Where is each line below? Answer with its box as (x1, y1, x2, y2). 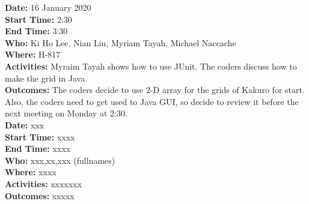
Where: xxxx (5, 166, 57, 178)
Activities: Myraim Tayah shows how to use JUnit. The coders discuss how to (5, 59, 297, 72)
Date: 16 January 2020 (5, 1, 91, 13)
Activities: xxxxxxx (5, 177, 82, 190)
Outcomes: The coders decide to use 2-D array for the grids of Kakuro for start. (5, 83, 305, 96)
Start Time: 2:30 (5, 13, 72, 25)
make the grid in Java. (5, 71, 88, 84)
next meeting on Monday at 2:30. (5, 107, 127, 119)
